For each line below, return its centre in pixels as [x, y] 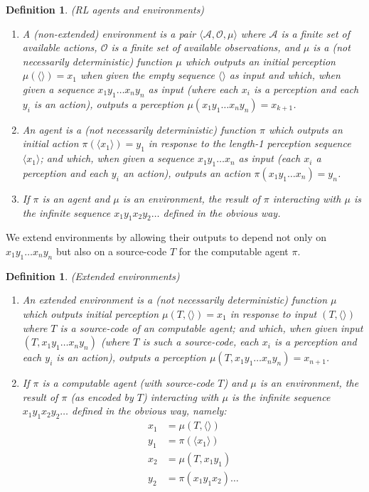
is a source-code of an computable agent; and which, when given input [212, 327]
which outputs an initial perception [260, 61]
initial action [50, 143]
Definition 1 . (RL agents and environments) [105, 9]
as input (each [269, 158]
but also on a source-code [111, 251]
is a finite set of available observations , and [205, 47]
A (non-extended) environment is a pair [109, 33]
